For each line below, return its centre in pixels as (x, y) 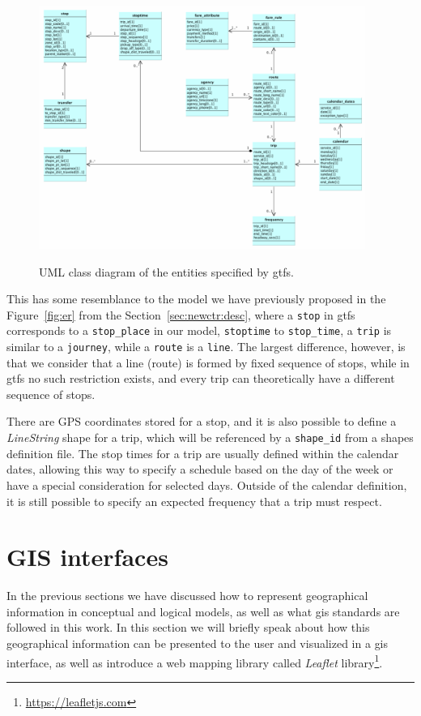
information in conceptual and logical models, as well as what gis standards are (203, 611)
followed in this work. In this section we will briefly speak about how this (188, 627)
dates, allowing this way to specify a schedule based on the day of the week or (200, 469)
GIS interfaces (87, 557)
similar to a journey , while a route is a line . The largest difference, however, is (206, 347)
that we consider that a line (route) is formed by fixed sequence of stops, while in (208, 362)
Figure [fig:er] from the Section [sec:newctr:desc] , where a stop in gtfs (181, 314)
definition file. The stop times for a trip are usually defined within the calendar (203, 453)
